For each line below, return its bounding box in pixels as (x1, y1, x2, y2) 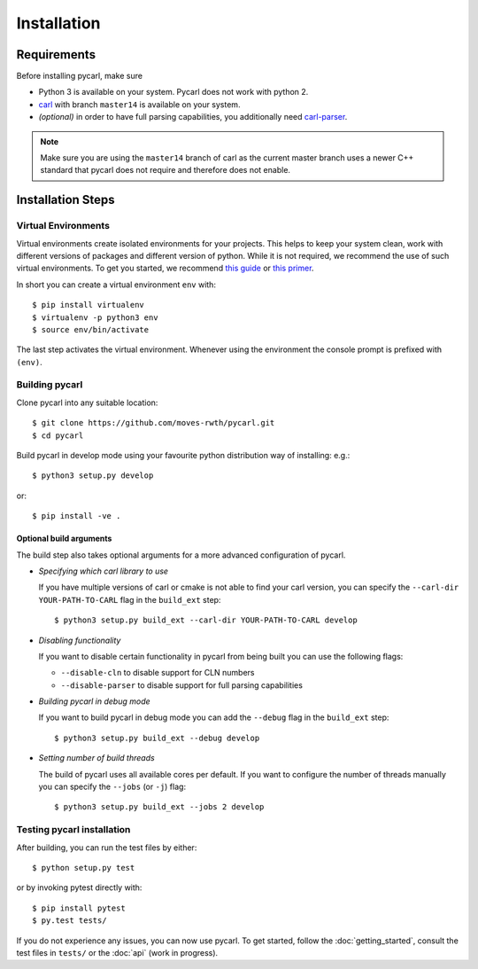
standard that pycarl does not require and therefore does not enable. (40, 165, 291, 176)
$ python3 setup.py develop (32, 471, 154, 481)
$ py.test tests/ (32, 916, 107, 926)
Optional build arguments (16, 533, 112, 544)
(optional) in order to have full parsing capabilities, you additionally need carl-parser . (38, 112, 348, 122)
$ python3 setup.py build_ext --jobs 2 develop (54, 802, 265, 812)
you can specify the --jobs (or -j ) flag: (38, 781, 186, 793)
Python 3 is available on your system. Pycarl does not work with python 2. (38, 87, 309, 98)
